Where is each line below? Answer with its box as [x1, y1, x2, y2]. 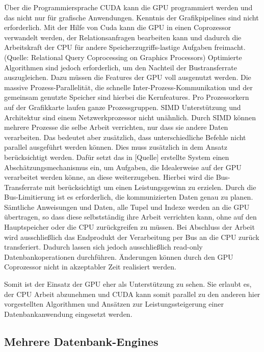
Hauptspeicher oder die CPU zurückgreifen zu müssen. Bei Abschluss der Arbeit [4, 222, 255, 232]
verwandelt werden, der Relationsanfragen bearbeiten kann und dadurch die [4, 32, 242, 42]
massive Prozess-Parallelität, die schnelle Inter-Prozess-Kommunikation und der [4, 82, 253, 92]
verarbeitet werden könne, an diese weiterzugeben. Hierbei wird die [4, 172, 214, 182]
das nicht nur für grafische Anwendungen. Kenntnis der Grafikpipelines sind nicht [4, 12, 259, 22]
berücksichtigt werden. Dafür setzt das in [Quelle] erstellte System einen [4, 151, 229, 162]
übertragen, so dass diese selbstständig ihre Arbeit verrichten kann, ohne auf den [4, 211, 257, 222]
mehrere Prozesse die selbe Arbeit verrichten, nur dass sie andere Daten [4, 122, 228, 132]
